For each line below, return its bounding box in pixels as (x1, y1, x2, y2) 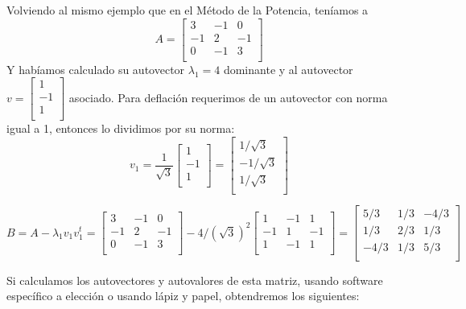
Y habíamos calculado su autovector (6, 60, 185, 77)
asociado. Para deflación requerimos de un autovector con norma (68, 89, 388, 105)
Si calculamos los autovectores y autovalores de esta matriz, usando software (6, 271, 383, 288)
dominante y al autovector (223, 60, 353, 77)
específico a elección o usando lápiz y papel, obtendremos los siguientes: (6, 287, 360, 304)
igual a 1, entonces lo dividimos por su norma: (6, 120, 235, 137)
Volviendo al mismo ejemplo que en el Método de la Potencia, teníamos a (6, 2, 369, 18)
